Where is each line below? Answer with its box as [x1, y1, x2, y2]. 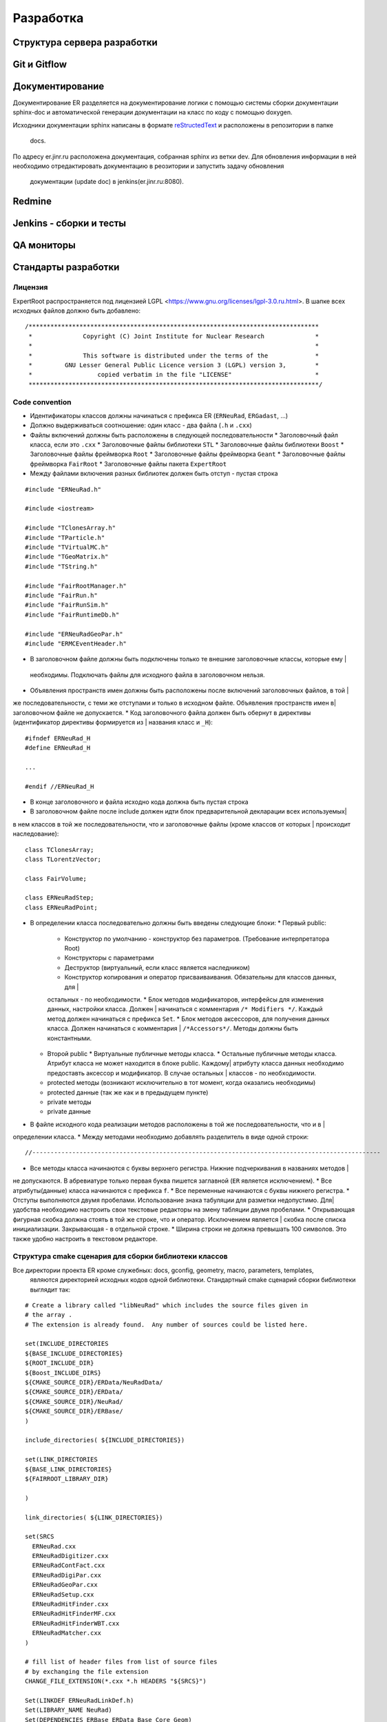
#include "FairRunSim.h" [25, 601, 109, 609]
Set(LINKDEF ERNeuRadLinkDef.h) [25, 1697, 134, 1704]
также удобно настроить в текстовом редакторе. [12, 1234, 158, 1243]
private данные [47, 1108, 91, 1116]
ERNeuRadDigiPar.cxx [32, 1571, 102, 1579]
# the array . [25, 1311, 72, 1319]
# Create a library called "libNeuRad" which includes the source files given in [25, 1301, 308, 1309]
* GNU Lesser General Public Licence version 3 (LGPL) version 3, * [28, 361, 320, 369]
